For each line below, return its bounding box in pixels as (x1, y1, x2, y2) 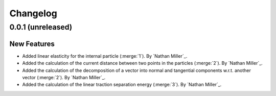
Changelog (9, 8, 57, 19)
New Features (9, 39, 55, 48)
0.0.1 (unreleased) (9, 22, 73, 32)
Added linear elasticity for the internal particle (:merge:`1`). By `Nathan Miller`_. (22, 53, 188, 59)
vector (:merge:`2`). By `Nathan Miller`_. (22, 74, 106, 80)
